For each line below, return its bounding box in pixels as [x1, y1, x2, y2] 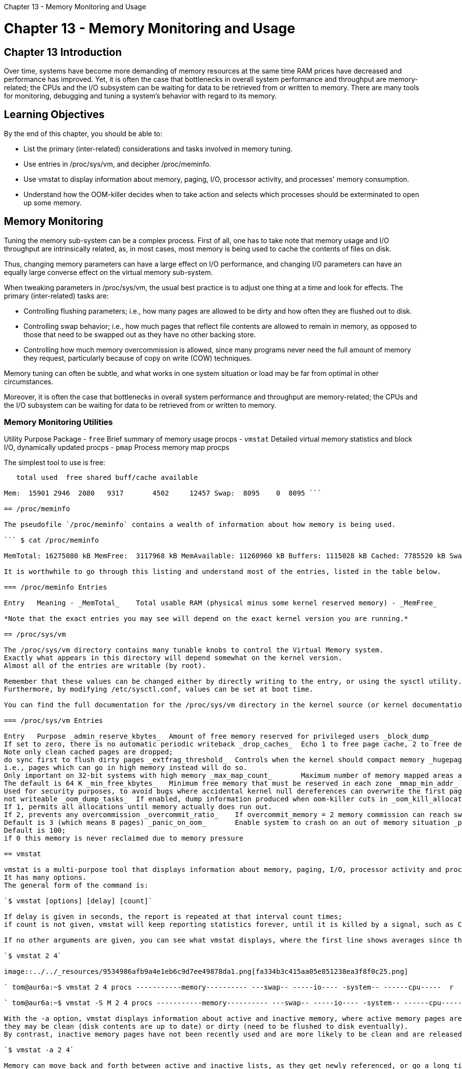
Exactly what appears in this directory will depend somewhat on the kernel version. [4, 654, 343, 662]
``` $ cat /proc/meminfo [4, 536, 99, 545]
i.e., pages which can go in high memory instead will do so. [4, 764, 248, 772]
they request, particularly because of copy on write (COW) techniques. [23, 353, 252, 362]
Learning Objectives [4, 108, 105, 121]
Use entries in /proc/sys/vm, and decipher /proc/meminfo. [23, 159, 211, 168]
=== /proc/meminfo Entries [4, 583, 107, 592]
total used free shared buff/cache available [16, 473, 198, 482]
